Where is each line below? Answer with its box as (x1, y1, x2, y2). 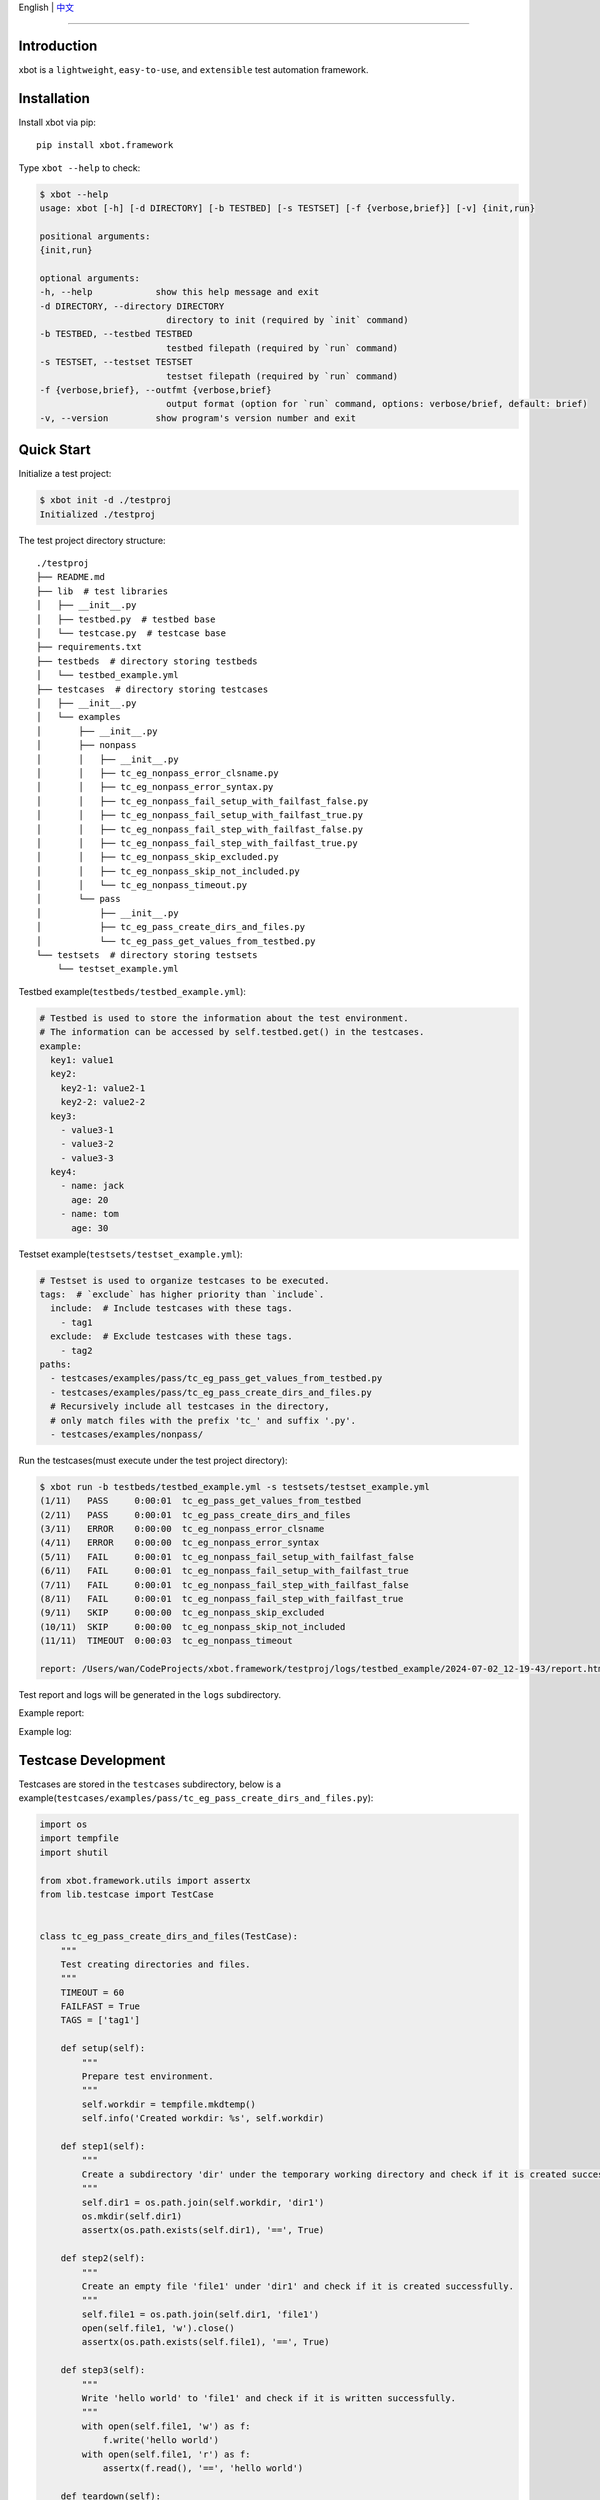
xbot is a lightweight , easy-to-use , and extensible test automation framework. (18, 63, 369, 75)
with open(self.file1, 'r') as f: (81, 2448, 251, 2460)
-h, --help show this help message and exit (39, 286, 320, 298)
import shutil (39, 1846, 109, 1858)
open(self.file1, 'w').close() (81, 2323, 235, 2334)
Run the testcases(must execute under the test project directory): (18, 1454, 289, 1466)
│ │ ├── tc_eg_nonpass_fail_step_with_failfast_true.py (36, 837, 359, 849)
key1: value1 (50, 1054, 114, 1065)
